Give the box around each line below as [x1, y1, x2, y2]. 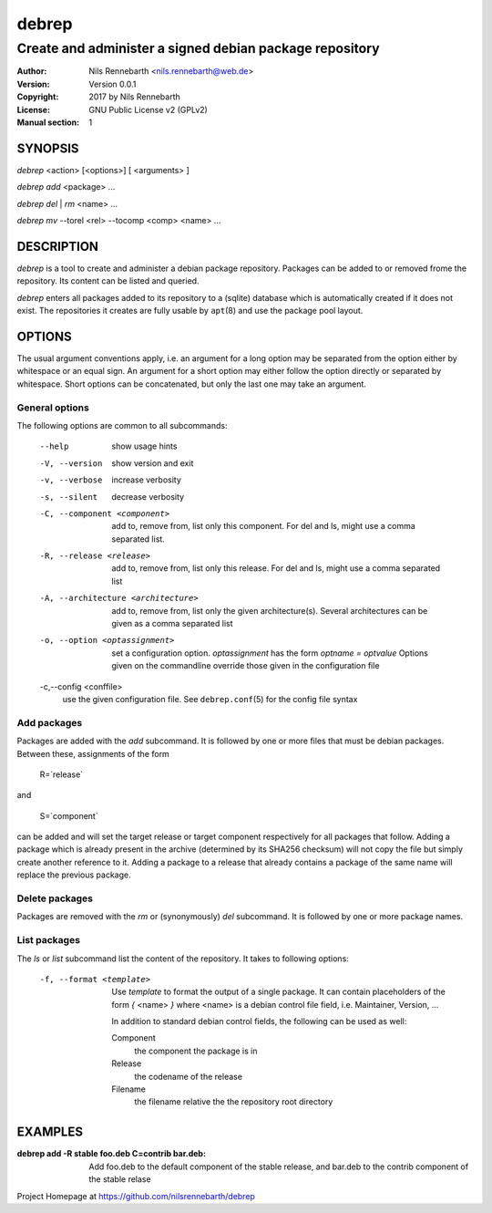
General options [16, 401, 90, 414]
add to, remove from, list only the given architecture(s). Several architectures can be [111, 605, 428, 616]
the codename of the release [134, 1071, 243, 1082]
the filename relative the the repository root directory [134, 1096, 333, 1107]
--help [39, 441, 69, 451]
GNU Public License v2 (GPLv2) [88, 104, 209, 115]
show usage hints [111, 441, 178, 451]
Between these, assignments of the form [16, 748, 170, 759]
